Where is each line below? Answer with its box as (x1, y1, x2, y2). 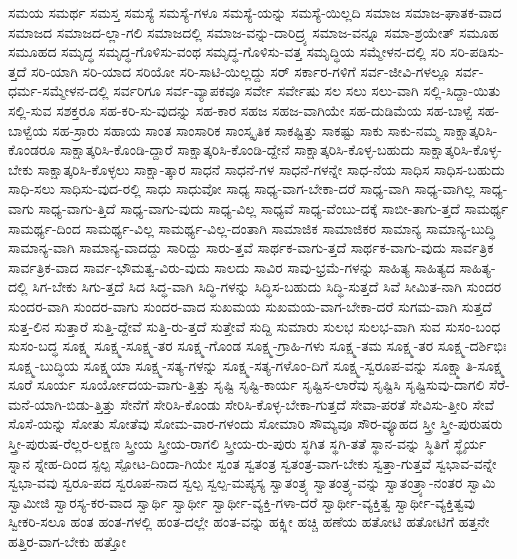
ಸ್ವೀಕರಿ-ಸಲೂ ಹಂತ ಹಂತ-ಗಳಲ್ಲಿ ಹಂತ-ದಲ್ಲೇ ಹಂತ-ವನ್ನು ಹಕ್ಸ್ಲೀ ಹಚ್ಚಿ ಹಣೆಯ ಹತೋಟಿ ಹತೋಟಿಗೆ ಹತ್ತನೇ (8, 511, 490, 532)
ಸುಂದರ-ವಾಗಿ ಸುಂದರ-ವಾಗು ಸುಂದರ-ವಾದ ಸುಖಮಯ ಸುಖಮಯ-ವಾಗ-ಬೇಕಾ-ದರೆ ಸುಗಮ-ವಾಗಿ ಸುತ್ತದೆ (8, 295, 492, 316)
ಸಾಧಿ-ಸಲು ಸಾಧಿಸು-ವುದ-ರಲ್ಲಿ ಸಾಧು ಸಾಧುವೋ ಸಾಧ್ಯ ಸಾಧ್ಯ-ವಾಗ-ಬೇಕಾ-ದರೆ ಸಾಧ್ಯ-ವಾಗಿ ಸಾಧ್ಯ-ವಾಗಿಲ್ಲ (8, 178, 475, 199)
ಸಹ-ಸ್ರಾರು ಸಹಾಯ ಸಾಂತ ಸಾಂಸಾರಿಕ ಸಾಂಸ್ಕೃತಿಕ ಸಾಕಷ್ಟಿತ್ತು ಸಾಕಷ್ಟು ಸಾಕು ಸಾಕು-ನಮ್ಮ (52, 119, 439, 140)
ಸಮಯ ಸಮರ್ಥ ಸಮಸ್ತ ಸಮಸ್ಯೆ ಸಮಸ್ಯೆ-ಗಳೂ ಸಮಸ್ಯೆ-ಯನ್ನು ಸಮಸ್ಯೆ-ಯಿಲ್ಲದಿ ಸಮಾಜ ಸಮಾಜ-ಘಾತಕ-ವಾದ (8, 2, 502, 22)
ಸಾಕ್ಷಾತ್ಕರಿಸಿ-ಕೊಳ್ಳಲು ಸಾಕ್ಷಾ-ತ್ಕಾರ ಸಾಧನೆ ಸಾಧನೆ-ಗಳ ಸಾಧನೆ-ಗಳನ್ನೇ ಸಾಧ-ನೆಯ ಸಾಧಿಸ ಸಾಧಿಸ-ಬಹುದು (37, 158, 505, 179)
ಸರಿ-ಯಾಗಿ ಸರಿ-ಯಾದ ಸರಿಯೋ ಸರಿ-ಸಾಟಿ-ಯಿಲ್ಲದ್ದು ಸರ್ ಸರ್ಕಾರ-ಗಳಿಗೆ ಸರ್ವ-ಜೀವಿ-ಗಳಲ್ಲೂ (30, 60, 451, 81)
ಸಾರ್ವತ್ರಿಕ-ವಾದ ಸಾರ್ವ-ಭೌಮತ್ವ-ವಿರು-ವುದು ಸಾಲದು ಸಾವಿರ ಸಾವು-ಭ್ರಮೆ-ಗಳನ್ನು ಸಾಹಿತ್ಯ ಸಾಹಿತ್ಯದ (8, 256, 455, 277)
